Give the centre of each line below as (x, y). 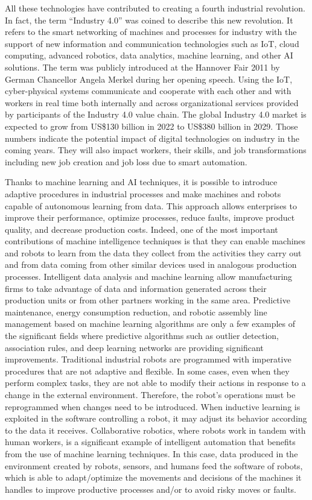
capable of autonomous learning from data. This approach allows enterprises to (151, 205)
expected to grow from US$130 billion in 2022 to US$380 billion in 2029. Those (151, 126)
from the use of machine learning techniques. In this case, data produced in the (151, 453)
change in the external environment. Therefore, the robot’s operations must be (150, 394)
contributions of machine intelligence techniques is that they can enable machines (155, 241)
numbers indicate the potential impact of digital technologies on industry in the (152, 138)
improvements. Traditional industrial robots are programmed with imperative (148, 359)
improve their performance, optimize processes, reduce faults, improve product (150, 217)
